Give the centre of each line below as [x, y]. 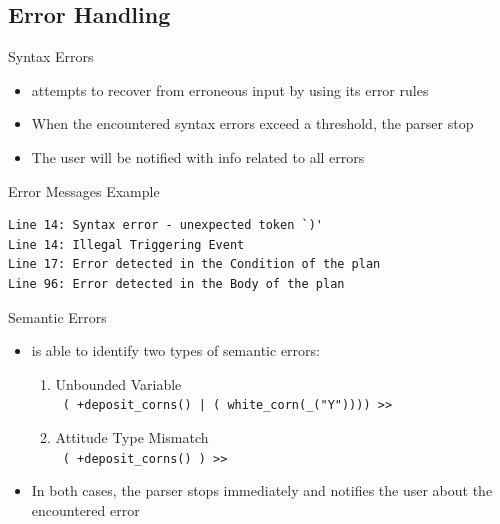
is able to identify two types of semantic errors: [175, 350]
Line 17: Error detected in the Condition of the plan [194, 264]
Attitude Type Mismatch [132, 436]
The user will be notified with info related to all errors [198, 156]
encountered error [85, 509]
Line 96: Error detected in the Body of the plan [176, 283]
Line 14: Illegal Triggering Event [126, 244]
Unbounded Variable [118, 383]
